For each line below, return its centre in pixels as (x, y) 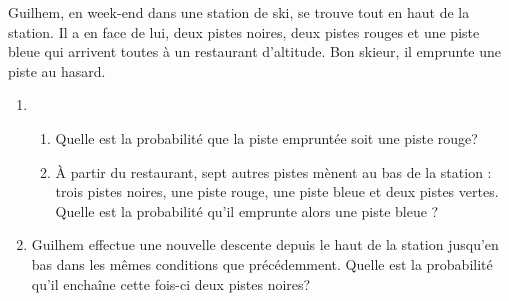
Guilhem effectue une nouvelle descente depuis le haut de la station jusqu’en (265, 244)
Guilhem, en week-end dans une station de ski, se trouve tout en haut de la (239, 12)
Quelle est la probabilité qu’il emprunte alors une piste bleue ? (247, 210)
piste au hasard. (57, 70)
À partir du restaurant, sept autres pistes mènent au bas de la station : (273, 171)
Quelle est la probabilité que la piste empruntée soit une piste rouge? (266, 137)
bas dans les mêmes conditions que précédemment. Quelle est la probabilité (262, 263)
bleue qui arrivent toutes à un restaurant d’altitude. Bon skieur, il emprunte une (255, 51)
